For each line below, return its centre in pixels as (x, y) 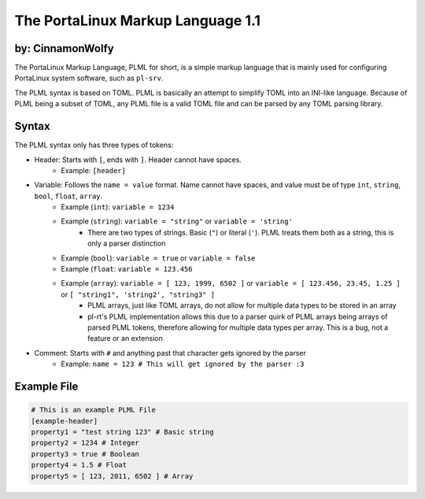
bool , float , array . (68, 196)
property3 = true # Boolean (85, 454)
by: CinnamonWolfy (64, 48)
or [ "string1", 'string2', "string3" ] (138, 294)
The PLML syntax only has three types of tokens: (94, 145)
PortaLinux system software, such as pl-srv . (89, 78)
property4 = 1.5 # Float (79, 465)
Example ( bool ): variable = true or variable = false (158, 258)
